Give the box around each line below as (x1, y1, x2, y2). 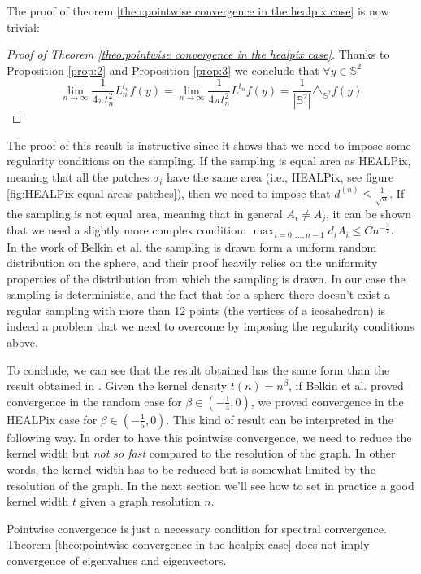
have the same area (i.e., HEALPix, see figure (166, 169, 394, 186)
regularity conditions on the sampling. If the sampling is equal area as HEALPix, (7, 152, 411, 169)
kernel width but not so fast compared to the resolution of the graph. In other (7, 445, 396, 462)
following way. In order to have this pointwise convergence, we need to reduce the (7, 428, 412, 445)
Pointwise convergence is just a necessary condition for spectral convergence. (7, 519, 387, 537)
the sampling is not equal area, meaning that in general (7, 204, 283, 221)
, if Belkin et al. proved (289, 377, 404, 394)
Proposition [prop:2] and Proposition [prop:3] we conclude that (7, 61, 319, 78)
